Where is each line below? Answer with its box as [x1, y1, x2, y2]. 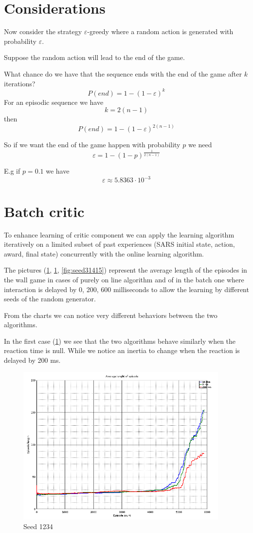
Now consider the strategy [4, 26, 82, 37]
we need [188, 139, 212, 150]
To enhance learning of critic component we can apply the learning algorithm [4, 229, 235, 239]
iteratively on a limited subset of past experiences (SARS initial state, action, [4, 239, 235, 249]
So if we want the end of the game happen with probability [4, 139, 181, 150]
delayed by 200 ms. [4, 355, 61, 365]
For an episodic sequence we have [4, 97, 104, 107]
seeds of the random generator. [4, 294, 96, 304]
